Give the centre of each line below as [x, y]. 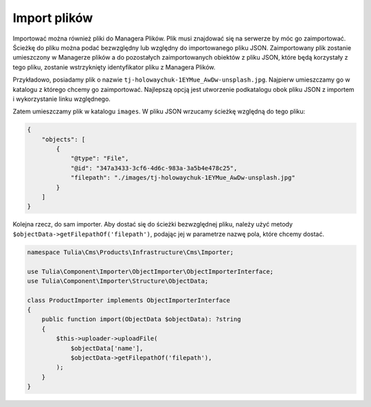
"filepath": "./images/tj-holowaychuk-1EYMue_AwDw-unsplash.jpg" [183, 178]
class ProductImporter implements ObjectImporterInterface [128, 300]
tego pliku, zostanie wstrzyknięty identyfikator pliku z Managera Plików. [114, 67]
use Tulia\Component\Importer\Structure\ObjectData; [118, 281]
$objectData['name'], [107, 348]
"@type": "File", [100, 159]
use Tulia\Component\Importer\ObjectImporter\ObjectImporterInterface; [150, 271]
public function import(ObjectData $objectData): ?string [141, 319]
